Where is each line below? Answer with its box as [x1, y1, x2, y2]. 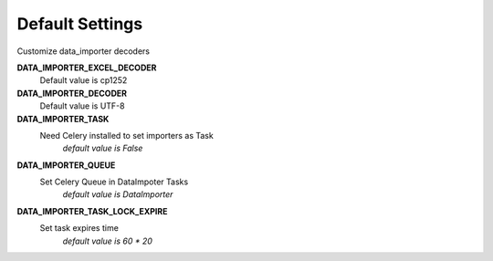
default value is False [62, 142, 143, 154]
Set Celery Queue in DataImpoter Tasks [39, 176, 189, 187]
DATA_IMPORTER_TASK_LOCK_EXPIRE [16, 205, 168, 216]
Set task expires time [39, 223, 119, 234]
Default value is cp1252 [39, 75, 128, 86]
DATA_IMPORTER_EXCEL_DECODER [16, 62, 157, 73]
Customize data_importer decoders [16, 46, 151, 57]
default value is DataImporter [62, 189, 173, 200]
